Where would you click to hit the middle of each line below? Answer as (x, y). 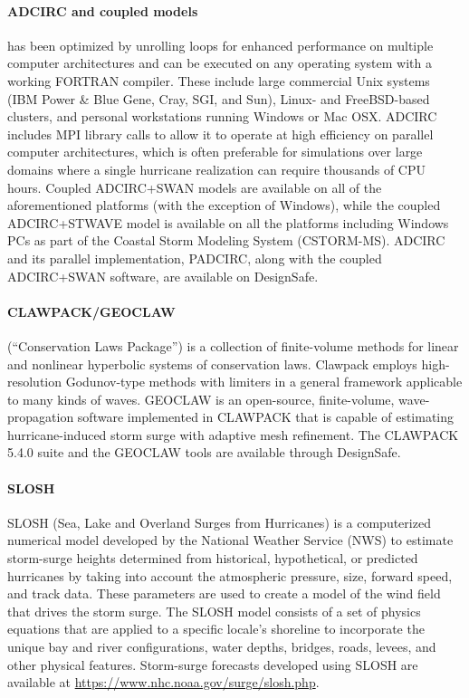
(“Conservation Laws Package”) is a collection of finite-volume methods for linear (233, 345)
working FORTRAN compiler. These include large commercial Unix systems (219, 80)
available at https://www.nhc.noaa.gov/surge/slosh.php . (163, 682)
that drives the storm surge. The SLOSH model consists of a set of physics (214, 611)
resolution (35, 382)
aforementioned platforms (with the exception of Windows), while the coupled (224, 205)
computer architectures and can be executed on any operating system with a (220, 63)
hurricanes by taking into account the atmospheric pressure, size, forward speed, (230, 575)
